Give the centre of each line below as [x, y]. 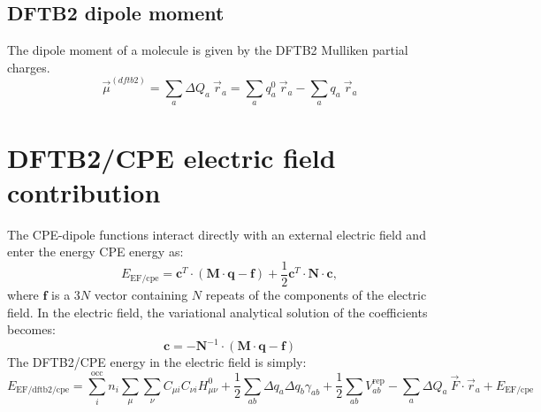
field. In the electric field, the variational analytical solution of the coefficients [217, 312]
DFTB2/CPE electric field [171, 157]
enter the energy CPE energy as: [95, 252]
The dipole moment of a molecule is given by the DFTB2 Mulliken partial [208, 50]
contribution [84, 191]
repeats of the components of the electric [316, 294]
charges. [29, 67]
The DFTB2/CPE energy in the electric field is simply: [157, 362]
